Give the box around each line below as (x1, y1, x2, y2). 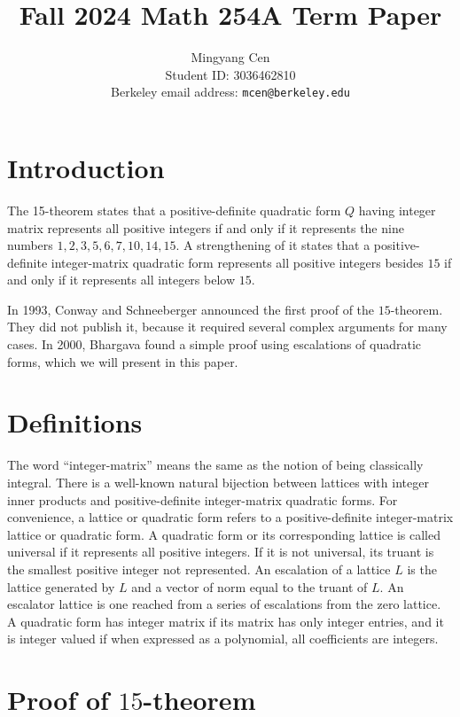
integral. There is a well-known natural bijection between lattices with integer (7, 472, 429, 491)
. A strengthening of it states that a (175, 236, 370, 254)
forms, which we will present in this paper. (7, 352, 238, 370)
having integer (358, 200, 436, 219)
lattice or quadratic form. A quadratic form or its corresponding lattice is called (7, 525, 441, 543)
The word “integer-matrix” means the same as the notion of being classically (7, 456, 424, 474)
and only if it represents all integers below (7, 270, 236, 289)
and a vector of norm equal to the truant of (131, 577, 368, 596)
